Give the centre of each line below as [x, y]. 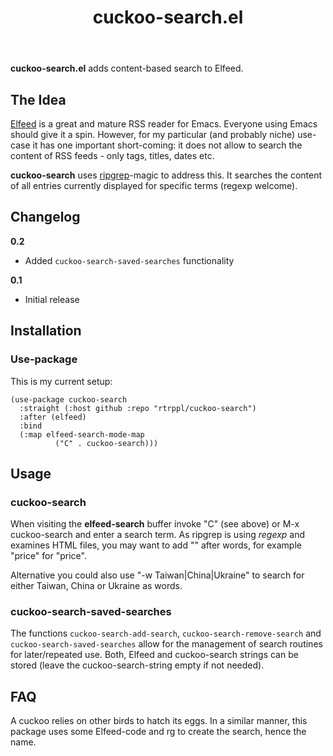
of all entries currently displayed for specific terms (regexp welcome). [154, 185]
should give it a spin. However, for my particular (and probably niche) [153, 134]
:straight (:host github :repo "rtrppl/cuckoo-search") [138, 408]
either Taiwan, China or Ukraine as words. [96, 586]
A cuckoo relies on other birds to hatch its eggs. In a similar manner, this [159, 721]
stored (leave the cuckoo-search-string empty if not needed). [137, 665]
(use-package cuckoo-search [69, 399]
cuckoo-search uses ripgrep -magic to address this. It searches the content [166, 175]
